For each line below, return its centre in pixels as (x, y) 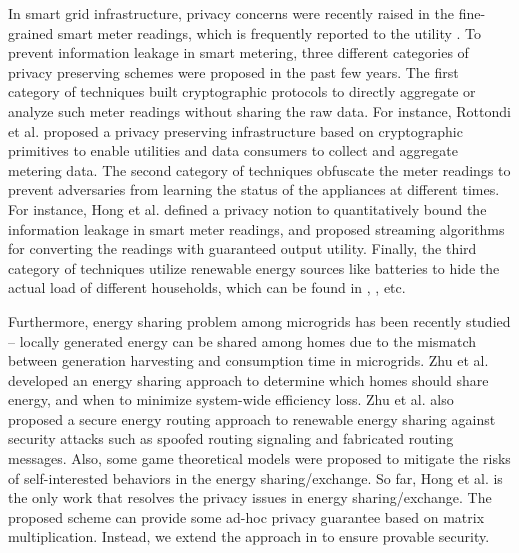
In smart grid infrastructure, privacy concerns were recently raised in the (231, 13)
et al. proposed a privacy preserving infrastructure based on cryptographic (235, 130)
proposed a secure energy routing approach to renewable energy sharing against (252, 418)
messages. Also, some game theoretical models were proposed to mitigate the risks (259, 458)
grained (31, 32)
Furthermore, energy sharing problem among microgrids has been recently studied (259, 320)
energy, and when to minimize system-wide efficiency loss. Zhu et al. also (231, 399)
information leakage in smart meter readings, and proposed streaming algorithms (256, 228)
